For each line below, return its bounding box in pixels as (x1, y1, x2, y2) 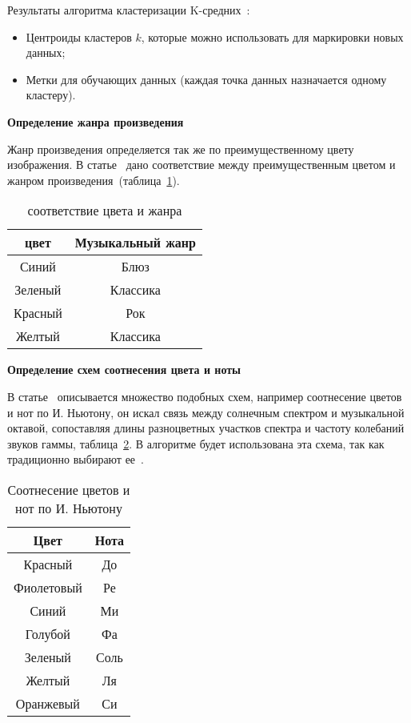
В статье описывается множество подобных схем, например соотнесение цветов (7, 388, 402, 404)
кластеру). (26, 86, 76, 103)
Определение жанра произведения (7, 113, 184, 130)
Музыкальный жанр (74, 233, 196, 252)
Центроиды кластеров (26, 28, 132, 45)
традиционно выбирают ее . (7, 451, 144, 468)
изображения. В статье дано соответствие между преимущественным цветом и (7, 156, 396, 173)
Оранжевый (15, 693, 80, 713)
